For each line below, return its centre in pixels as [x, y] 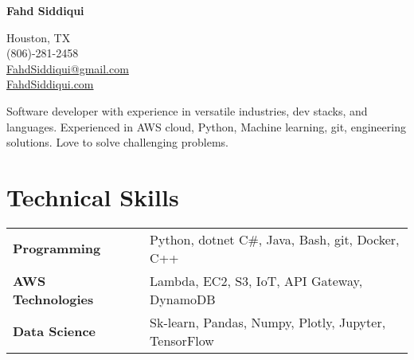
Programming [57, 248]
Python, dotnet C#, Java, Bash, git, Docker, [275, 239]
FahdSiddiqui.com [50, 84]
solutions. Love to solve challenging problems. [117, 142]
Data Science [55, 331]
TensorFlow [182, 340]
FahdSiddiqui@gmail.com [68, 68]
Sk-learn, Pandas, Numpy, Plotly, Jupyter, [268, 322]
